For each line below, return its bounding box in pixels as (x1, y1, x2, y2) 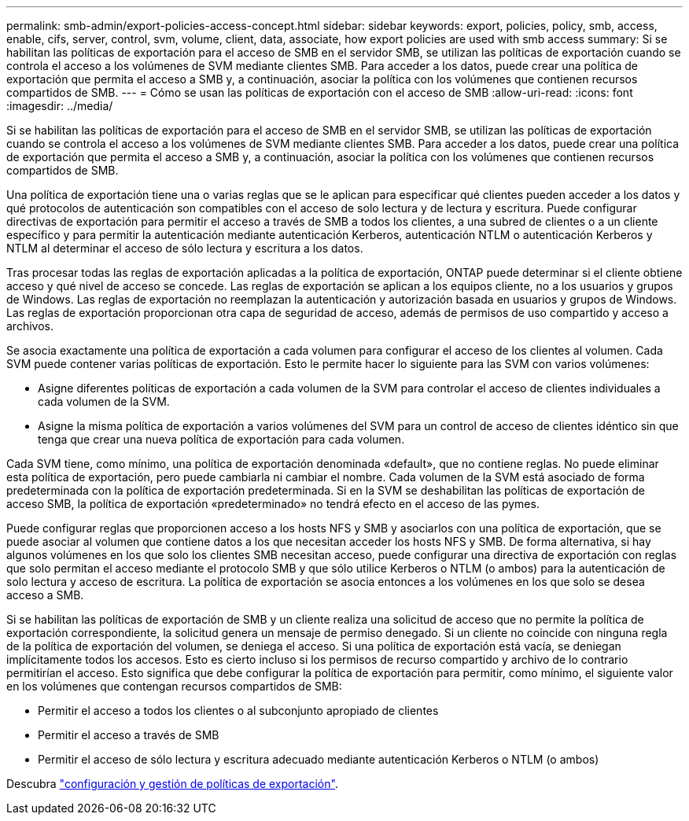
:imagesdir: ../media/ (6, 99, 113, 112)
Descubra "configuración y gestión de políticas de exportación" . (6, 777, 338, 790)
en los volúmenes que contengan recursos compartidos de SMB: (6, 679, 342, 693)
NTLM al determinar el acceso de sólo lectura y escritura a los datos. (6, 241, 363, 255)
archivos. (6, 319, 53, 333)
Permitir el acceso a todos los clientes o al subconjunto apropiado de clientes (38, 704, 439, 717)
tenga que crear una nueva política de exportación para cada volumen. (38, 433, 405, 446)
